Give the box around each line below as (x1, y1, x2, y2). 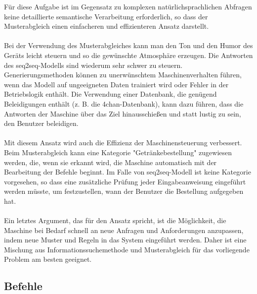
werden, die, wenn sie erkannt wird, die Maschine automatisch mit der (4, 157, 217, 167)
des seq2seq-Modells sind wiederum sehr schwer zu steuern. (4, 59, 183, 70)
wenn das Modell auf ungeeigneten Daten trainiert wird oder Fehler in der (4, 79, 229, 89)
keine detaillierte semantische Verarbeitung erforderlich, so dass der (4, 11, 208, 21)
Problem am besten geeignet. (4, 254, 92, 264)
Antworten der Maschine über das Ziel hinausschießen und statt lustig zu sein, (4, 108, 241, 118)
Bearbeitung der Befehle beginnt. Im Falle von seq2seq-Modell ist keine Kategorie (4, 167, 251, 177)
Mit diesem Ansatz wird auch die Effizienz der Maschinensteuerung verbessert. (4, 137, 242, 148)
